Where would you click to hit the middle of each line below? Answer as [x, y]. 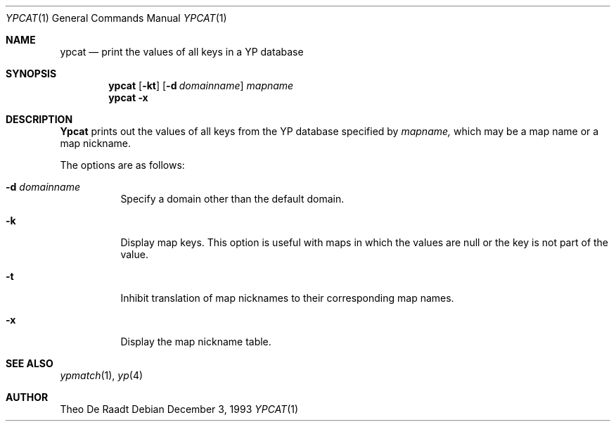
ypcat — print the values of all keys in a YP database [182, 52]
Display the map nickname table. [196, 342]
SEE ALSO [30, 363]
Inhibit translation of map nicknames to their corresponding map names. [287, 298]
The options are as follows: [122, 165]
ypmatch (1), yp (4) [102, 375]
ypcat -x [128, 97]
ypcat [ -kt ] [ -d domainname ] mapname [201, 85]
